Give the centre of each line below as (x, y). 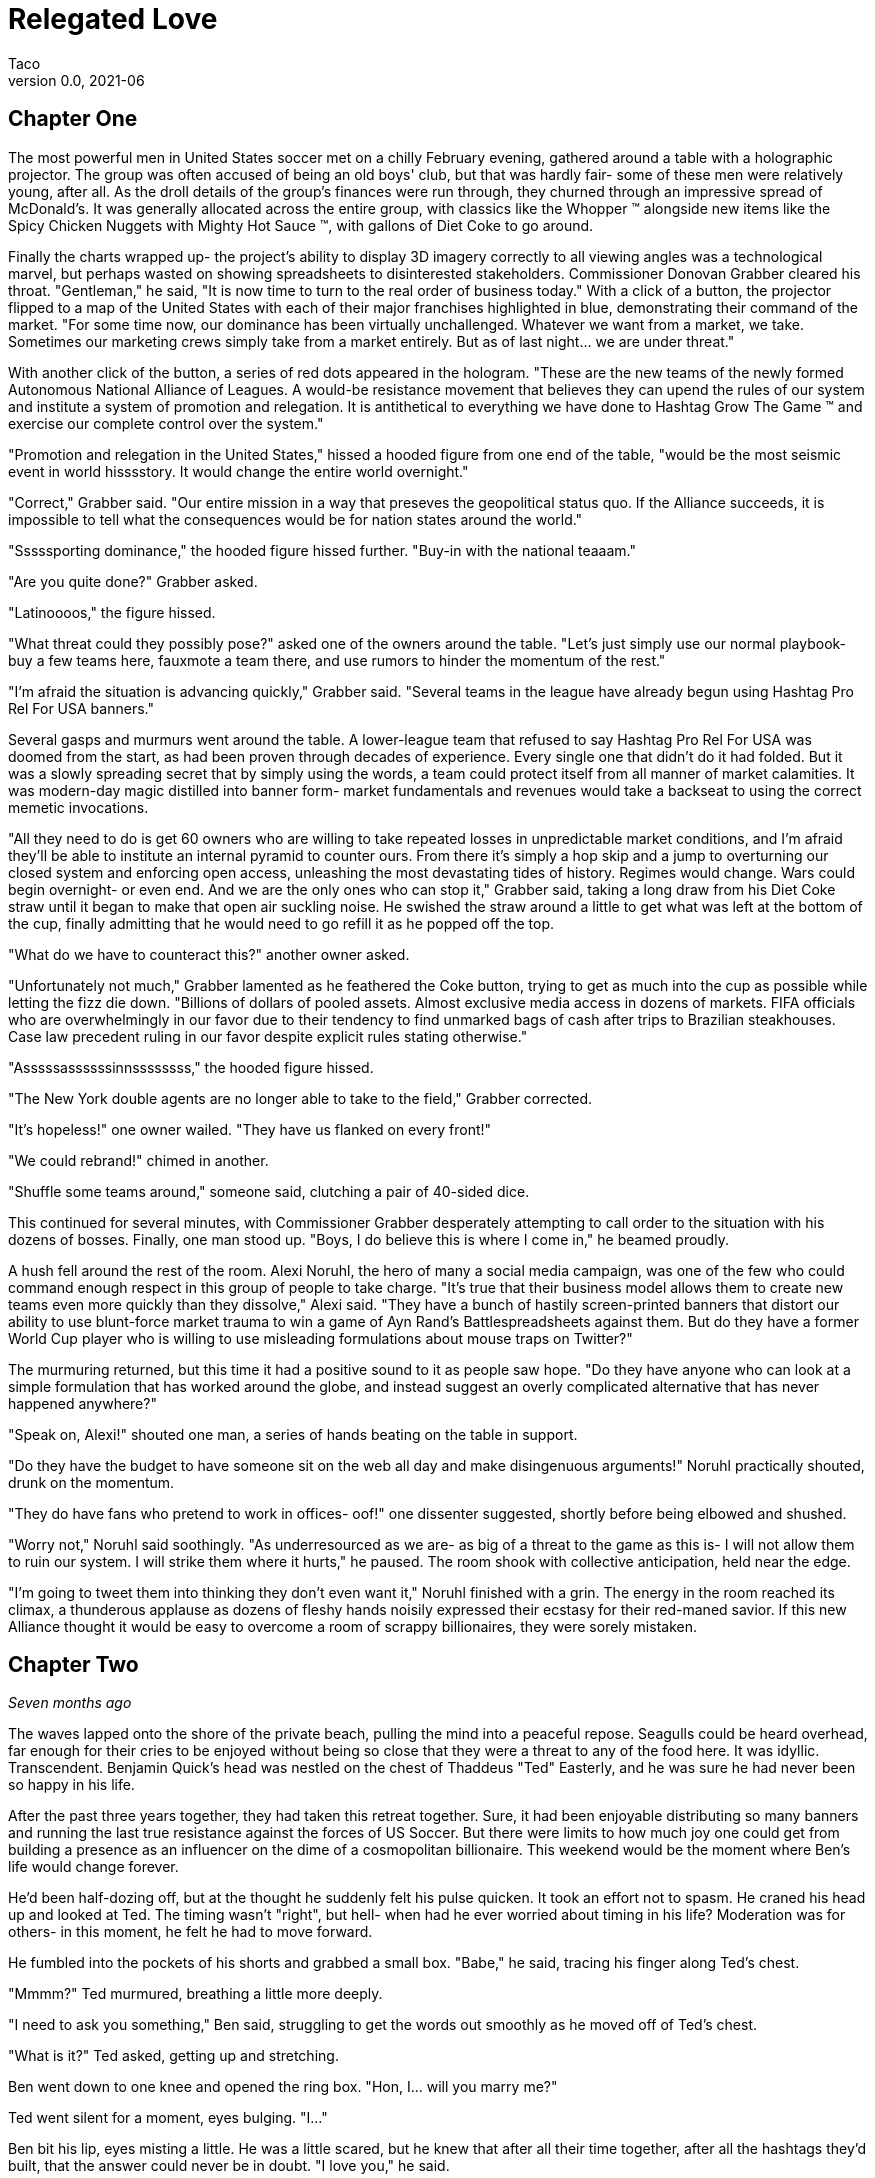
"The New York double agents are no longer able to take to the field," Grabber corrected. (300, 1098)
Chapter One (73, 119)
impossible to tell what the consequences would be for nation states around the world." (295, 519)
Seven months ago (70, 1703)
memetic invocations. (78, 807)
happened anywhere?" (82, 1403)
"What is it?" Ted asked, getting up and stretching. (173, 2056)
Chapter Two (73, 1665)
